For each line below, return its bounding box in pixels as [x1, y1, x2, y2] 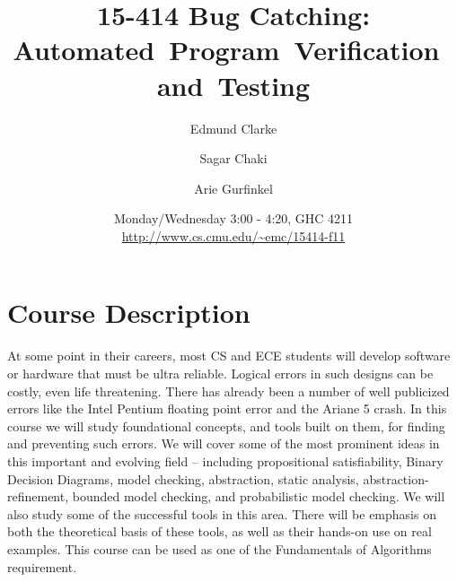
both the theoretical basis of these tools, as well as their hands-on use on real [7, 522, 432, 541]
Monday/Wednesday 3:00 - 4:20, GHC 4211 [113, 209, 354, 228]
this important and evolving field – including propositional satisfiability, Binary [7, 451, 444, 470]
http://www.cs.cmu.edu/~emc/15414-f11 [121, 226, 346, 245]
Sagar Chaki [199, 149, 268, 168]
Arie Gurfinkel [194, 178, 273, 197]
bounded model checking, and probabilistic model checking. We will [72, 487, 445, 506]
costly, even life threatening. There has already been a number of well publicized [7, 381, 450, 400]
